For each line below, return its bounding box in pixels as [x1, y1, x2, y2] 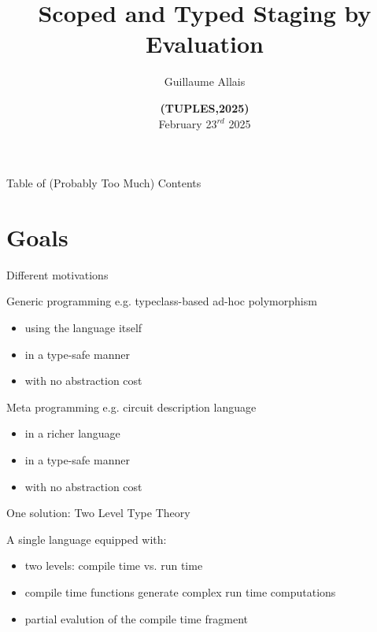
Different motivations [6, 266, 109, 283]
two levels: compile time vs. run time [24, 557, 203, 574]
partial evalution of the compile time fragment [24, 610, 248, 626]
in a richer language [24, 425, 120, 442]
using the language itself [24, 320, 142, 335]
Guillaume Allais [164, 73, 246, 90]
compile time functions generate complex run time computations [24, 583, 336, 600]
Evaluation [146, 28, 264, 60]
